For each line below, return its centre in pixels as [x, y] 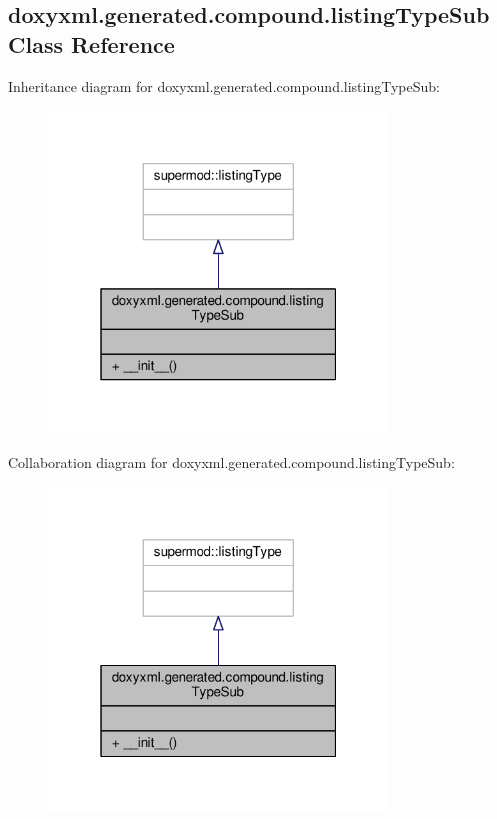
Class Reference [91, 43]
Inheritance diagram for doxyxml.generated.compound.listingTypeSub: [224, 85]
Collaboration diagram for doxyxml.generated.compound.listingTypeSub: [231, 461]
